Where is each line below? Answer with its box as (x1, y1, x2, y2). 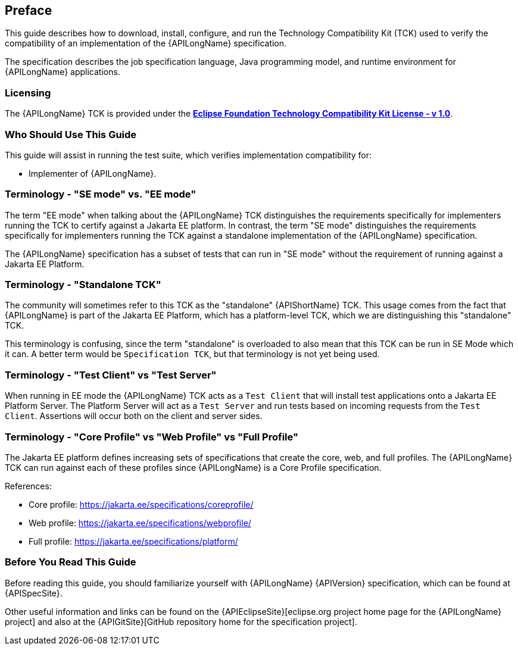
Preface (5, 3, 52, 18)
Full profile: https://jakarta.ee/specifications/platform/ (29, 536, 238, 546)
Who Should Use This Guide (5, 128, 137, 140)
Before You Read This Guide (5, 556, 136, 568)
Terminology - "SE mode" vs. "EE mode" (5, 188, 196, 201)
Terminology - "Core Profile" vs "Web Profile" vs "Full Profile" (5, 430, 298, 443)
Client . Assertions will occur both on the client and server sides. (5, 411, 263, 421)
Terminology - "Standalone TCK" (5, 279, 161, 291)
